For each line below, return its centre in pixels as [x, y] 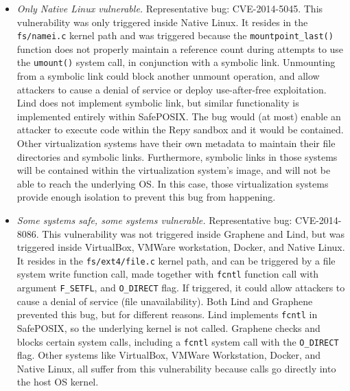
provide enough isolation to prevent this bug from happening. [146, 197]
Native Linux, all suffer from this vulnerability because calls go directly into [176, 368]
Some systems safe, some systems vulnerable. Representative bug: [154, 220]
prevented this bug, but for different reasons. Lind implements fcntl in [167, 314]
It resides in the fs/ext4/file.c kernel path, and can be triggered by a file [176, 260]
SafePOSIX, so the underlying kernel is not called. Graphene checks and [168, 328]
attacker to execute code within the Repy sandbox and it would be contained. [180, 130]
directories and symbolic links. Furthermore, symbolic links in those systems [177, 156]
